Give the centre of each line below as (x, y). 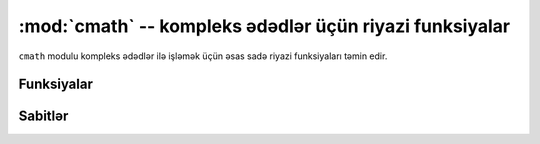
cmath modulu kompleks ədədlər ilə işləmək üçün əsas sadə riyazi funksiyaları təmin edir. (203, 56)
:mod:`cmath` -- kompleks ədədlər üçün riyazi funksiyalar (264, 26)
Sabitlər (43, 116)
